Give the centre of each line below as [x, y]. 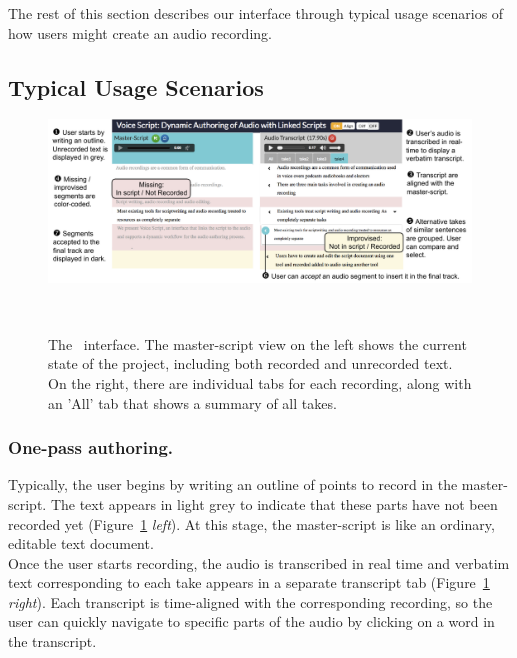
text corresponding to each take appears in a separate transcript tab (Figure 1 [249, 582]
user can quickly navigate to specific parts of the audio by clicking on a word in [251, 621]
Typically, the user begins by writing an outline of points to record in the [233, 484]
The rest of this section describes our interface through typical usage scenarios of [256, 13]
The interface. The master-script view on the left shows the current [257, 343]
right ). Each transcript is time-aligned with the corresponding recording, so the [250, 601]
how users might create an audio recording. [140, 32]
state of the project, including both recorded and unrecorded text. [250, 363]
